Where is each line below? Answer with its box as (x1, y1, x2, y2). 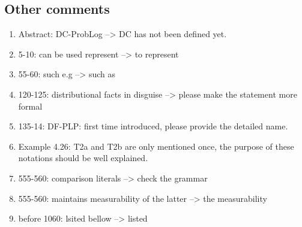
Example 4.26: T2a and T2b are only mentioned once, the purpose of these (18, 140, 294, 152)
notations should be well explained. (18, 152, 148, 164)
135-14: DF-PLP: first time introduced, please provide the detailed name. (18, 120, 288, 132)
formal (18, 99, 43, 112)
